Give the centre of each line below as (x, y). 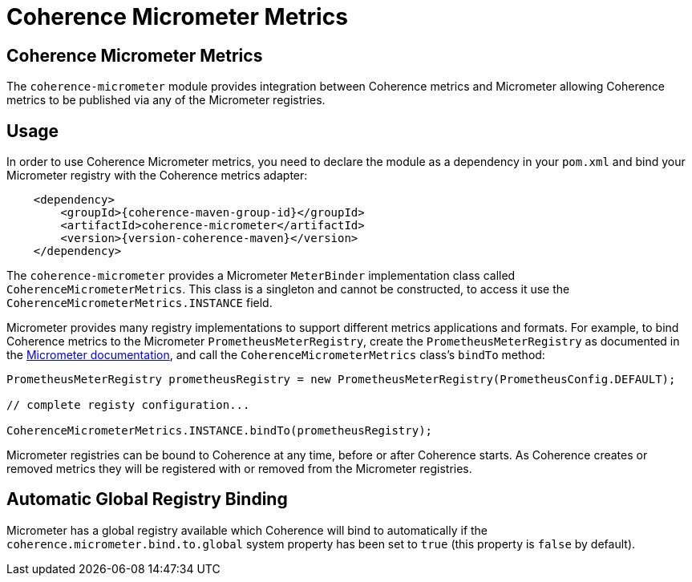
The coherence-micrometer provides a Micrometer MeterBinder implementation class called (261, 276)
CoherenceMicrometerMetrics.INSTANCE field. (140, 303)
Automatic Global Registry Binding (147, 499)
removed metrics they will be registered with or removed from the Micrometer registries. (239, 469)
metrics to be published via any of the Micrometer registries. (166, 100)
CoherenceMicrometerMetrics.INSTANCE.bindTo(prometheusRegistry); (220, 431)
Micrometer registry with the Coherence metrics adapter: (157, 176)
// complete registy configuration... (128, 405)
